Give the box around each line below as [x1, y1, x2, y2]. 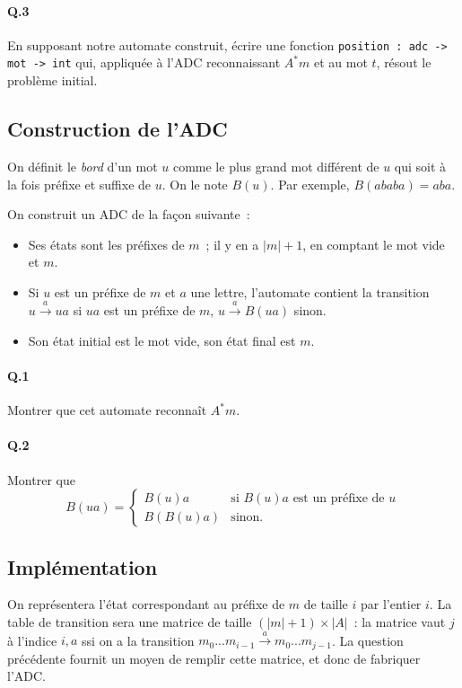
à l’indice [7, 631, 57, 649]
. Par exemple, [270, 174, 350, 193]
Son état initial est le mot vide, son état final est [28, 331, 296, 349]
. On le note [161, 174, 228, 193]
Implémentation [7, 552, 158, 580]
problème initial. [7, 71, 98, 90]
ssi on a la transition [82, 631, 195, 649]
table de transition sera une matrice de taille [7, 613, 252, 631]
